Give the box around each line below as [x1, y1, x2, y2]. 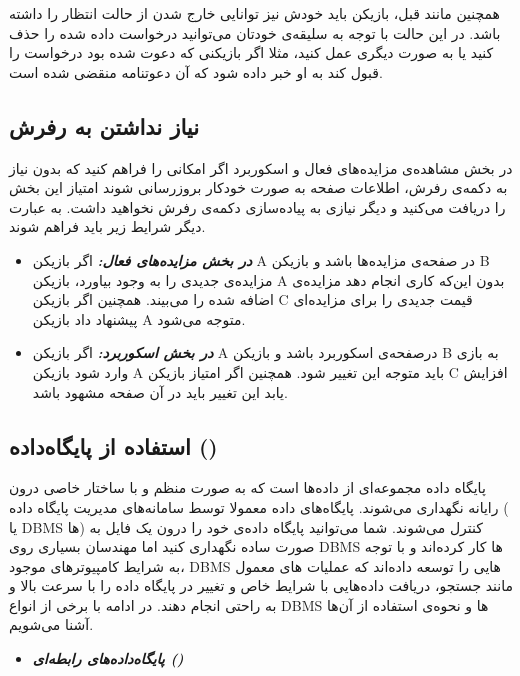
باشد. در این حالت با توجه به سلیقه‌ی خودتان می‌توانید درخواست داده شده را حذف [9, 22, 501, 43]
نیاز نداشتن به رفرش [9, 110, 199, 141]
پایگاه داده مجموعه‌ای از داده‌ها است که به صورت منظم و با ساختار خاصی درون [9, 477, 486, 498]
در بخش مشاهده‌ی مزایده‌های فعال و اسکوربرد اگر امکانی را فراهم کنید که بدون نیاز [9, 157, 513, 178]
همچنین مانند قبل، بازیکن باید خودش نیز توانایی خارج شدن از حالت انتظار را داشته [9, 3, 500, 23]
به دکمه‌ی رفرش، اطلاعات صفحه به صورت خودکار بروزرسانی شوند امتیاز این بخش [9, 177, 508, 198]
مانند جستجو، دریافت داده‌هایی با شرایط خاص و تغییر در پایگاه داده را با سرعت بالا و [9, 575, 513, 596]
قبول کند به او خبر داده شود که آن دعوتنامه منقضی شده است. [9, 61, 383, 82]
